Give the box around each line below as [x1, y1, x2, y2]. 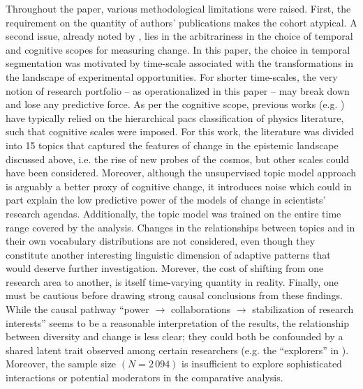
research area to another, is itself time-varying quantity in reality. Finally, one [6, 274, 339, 289]
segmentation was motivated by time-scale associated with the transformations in [6, 56, 353, 70]
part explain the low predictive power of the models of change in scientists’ [6, 192, 326, 207]
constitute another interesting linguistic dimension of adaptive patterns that [6, 247, 331, 261]
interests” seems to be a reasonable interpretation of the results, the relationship [6, 315, 349, 330]
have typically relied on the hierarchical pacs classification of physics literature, [6, 110, 344, 125]
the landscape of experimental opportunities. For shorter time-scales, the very [6, 69, 338, 84]
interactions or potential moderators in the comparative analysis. [6, 370, 283, 385]
